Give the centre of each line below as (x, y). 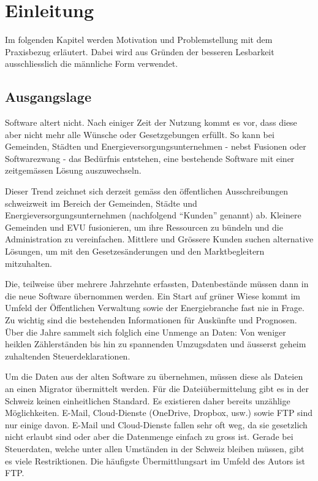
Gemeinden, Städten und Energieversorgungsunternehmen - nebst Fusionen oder (156, 146)
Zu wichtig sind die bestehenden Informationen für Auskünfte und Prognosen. (151, 320)
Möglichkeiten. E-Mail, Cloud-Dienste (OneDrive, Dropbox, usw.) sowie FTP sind (159, 413)
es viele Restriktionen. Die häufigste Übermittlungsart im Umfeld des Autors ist (155, 460)
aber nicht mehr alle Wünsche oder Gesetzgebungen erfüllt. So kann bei (140, 134)
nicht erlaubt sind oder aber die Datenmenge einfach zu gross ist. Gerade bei (149, 437)
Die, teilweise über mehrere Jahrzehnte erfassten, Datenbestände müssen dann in (157, 284)
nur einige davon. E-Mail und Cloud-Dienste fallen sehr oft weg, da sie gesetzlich (156, 424)
